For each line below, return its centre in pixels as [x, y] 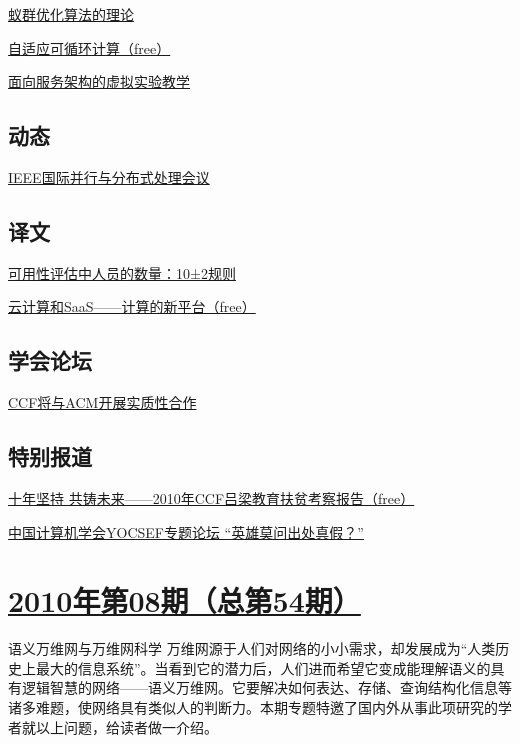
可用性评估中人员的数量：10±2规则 [122, 272]
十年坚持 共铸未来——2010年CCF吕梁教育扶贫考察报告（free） [211, 497]
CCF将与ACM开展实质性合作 [102, 402]
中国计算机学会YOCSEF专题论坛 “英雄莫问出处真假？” [186, 531]
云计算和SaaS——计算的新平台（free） [132, 306]
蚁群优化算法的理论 [71, 14]
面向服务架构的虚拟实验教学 [99, 81]
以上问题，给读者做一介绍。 [126, 726]
